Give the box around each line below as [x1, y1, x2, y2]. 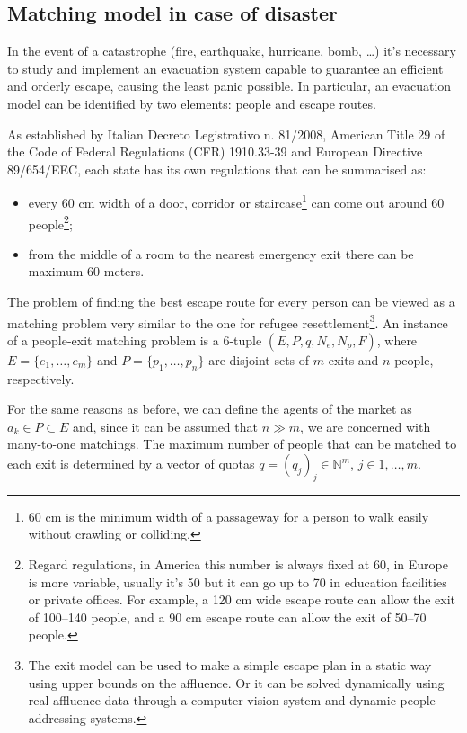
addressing [28, 708, 86, 727]
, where [376, 330, 418, 349]
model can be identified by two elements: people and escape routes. [7, 94, 376, 112]
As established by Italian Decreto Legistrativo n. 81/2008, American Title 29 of [7, 124, 445, 143]
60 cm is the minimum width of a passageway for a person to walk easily [28, 506, 429, 525]
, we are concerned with [300, 416, 431, 435]
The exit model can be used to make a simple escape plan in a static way [28, 656, 432, 675]
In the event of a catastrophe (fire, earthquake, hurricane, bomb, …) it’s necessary [7, 41, 456, 60]
